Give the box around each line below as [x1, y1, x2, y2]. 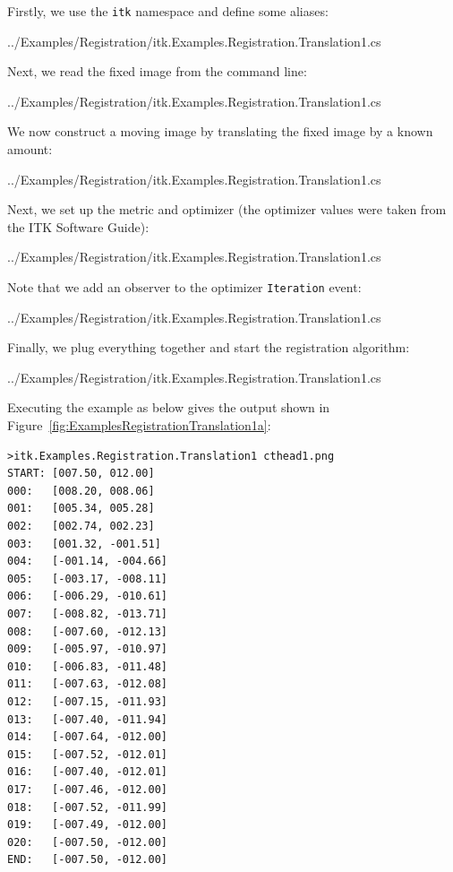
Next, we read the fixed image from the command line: [7, 62, 307, 81]
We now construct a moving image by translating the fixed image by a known [7, 122, 433, 141]
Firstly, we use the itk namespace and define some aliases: [7, 2, 329, 20]
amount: [7, 140, 53, 159]
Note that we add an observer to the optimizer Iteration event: [7, 278, 362, 296]
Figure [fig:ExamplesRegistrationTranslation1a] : [7, 416, 271, 435]
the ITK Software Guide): [7, 217, 150, 236]
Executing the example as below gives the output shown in [7, 398, 330, 417]
